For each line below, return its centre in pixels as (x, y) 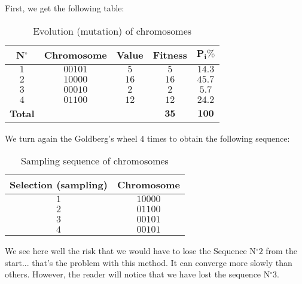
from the (281, 251)
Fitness (170, 54)
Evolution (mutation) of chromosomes (112, 30)
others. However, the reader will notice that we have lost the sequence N (138, 274)
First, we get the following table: (65, 8)
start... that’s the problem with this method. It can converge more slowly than (149, 262)
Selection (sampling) (59, 185)
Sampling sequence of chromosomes (94, 161)
